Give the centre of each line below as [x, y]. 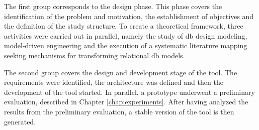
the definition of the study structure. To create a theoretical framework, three [124, 26]
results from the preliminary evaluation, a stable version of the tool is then [119, 111]
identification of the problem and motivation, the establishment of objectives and [129, 16]
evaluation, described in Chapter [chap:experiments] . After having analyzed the [126, 102]
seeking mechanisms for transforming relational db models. [95, 55]
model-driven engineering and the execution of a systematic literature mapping [126, 45]
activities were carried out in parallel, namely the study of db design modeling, [126, 35]
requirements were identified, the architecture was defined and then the [114, 82]
